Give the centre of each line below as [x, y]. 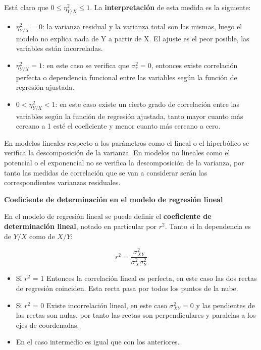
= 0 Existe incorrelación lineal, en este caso [100, 305]
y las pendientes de [225, 305]
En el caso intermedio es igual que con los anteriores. [98, 342]
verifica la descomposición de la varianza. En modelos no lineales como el [117, 153]
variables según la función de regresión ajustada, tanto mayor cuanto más [129, 116]
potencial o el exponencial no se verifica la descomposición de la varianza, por [124, 162]
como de [42, 236]
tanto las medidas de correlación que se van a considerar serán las [106, 172]
